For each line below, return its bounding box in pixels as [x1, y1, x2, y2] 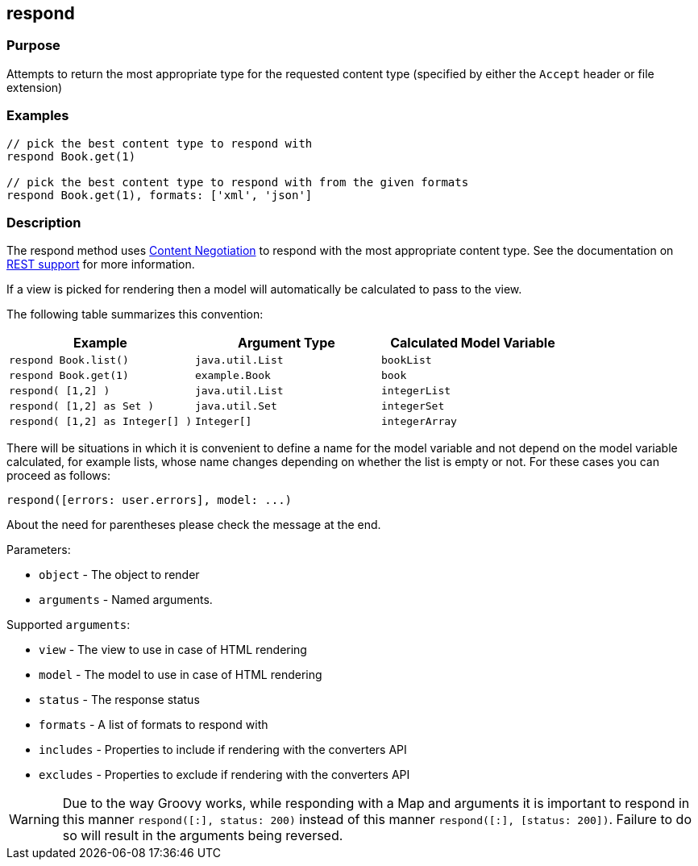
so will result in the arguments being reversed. [62, 827, 343, 844]
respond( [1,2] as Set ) [9, 400, 155, 413]
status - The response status [39, 693, 200, 707]
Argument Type [238, 335, 335, 352]
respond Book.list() [9, 354, 129, 367]
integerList [380, 385, 451, 398]
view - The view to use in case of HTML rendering [39, 643, 307, 657]
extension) [6, 80, 63, 94]
